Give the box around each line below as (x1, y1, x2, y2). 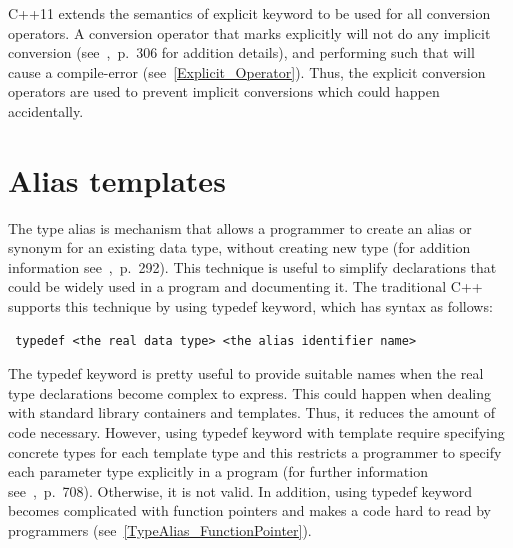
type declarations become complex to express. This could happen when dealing (8, 382, 491, 403)
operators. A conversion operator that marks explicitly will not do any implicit (8, 22, 491, 43)
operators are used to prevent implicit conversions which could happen (8, 81, 440, 102)
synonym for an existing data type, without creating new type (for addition (8, 237, 471, 258)
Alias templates (8, 159, 226, 200)
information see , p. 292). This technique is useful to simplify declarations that (8, 256, 497, 277)
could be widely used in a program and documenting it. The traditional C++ (8, 276, 483, 297)
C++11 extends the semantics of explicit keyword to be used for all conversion (8, 3, 491, 23)
